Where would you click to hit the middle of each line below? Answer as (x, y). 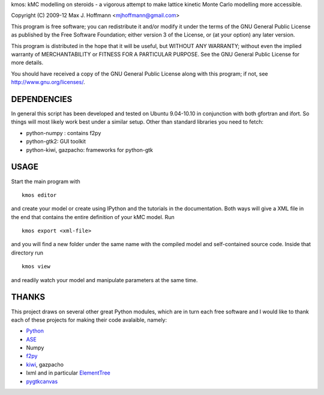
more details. (27, 62)
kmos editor (39, 195)
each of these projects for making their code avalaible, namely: (89, 320)
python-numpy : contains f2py (64, 133)
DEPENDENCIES (42, 99)
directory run (27, 253)
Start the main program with (46, 181)
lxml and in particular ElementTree (68, 373)
